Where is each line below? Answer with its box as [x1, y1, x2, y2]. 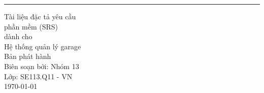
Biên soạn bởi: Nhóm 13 [4, 60, 79, 71]
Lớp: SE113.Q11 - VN [4, 71, 73, 81]
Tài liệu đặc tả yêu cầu [4, 11, 76, 21]
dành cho [4, 31, 32, 42]
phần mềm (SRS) [4, 21, 58, 32]
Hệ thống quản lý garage [4, 41, 81, 51]
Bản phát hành [4, 51, 51, 61]
